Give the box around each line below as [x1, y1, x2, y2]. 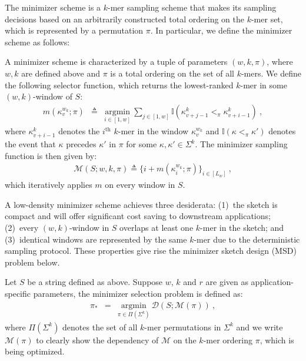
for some [126, 138, 157, 150]
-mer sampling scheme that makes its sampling [108, 1, 277, 13]
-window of [33, 90, 72, 102]
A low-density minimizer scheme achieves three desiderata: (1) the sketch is [5, 198, 278, 210]
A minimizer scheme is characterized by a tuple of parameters [5, 55, 228, 68]
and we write [236, 320, 283, 333]
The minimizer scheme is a [5, 1, 101, 13]
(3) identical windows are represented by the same [5, 233, 187, 245]
